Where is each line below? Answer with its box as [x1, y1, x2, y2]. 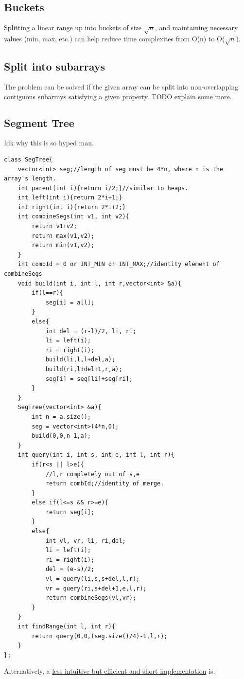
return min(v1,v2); [32, 242, 95, 249]
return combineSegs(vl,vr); [45, 594, 137, 602]
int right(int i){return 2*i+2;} [17, 203, 126, 211]
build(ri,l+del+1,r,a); [45, 365, 122, 373]
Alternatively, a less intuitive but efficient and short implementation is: [4, 666, 215, 676]
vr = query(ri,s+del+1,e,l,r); [45, 585, 147, 592]
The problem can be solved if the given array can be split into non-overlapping [4, 81, 239, 91]
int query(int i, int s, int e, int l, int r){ [17, 451, 174, 459]
